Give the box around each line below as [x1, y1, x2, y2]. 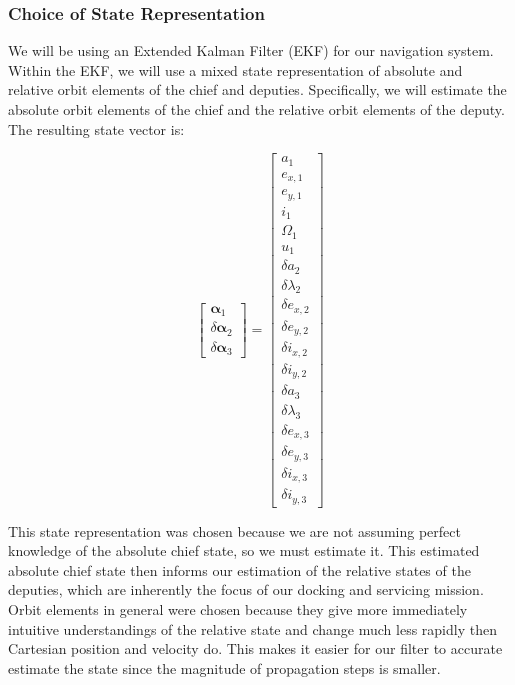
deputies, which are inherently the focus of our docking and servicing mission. [8, 579, 484, 600]
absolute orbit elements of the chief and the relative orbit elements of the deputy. [8, 99, 505, 119]
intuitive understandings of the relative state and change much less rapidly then [8, 618, 497, 639]
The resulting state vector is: [8, 118, 185, 139]
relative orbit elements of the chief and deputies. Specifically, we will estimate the [8, 79, 507, 100]
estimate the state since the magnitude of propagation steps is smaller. [8, 657, 441, 678]
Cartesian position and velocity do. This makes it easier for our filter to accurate [8, 638, 503, 659]
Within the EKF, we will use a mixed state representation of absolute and [8, 59, 463, 80]
